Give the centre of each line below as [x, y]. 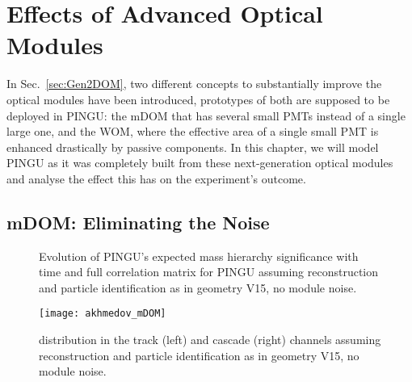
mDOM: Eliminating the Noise [138, 222]
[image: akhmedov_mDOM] [103, 314]
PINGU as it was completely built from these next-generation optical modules [200, 163]
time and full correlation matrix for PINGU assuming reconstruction [209, 272]
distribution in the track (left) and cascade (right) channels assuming [210, 340]
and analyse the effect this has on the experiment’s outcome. [156, 178]
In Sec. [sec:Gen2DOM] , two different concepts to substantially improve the [194, 84]
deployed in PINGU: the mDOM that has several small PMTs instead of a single [206, 115]
